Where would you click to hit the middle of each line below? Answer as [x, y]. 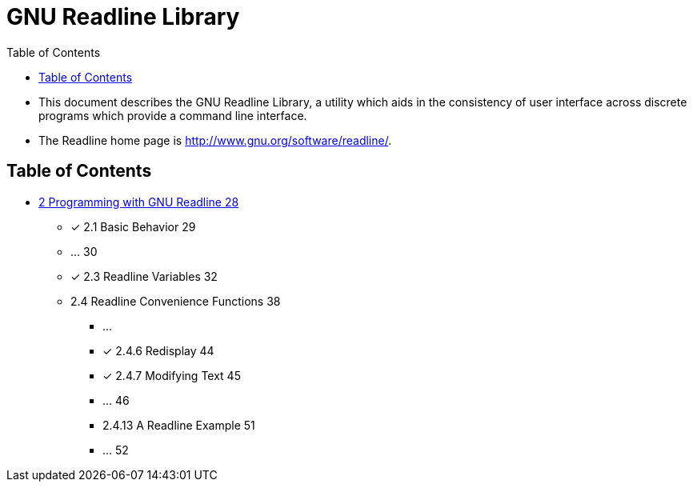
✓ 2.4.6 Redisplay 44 [158, 350]
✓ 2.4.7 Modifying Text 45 [172, 375]
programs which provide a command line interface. [173, 115]
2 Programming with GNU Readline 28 [139, 202]
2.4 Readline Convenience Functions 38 [176, 301]
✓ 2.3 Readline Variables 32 [144, 276]
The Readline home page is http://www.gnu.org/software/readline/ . [215, 140]
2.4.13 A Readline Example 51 [179, 425]
